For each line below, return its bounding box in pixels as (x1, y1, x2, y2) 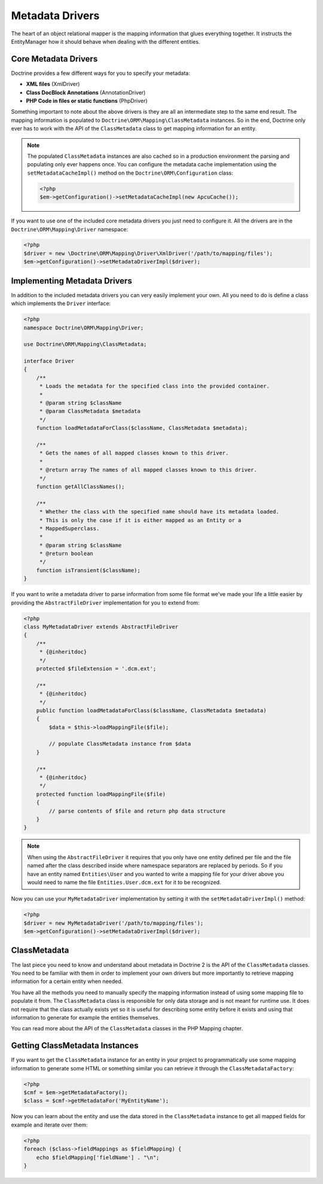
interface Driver (23, 358, 75, 365)
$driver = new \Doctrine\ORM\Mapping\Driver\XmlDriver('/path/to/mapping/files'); (23, 250, 273, 257)
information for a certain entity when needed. (11, 978, 123, 985)
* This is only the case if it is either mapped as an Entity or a (39, 517, 242, 523)
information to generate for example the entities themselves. (11, 1014, 160, 1021)
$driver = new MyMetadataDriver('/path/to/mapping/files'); (23, 920, 204, 926)
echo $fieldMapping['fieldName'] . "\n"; (36, 1154, 160, 1161)
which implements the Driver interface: (11, 300, 111, 307)
